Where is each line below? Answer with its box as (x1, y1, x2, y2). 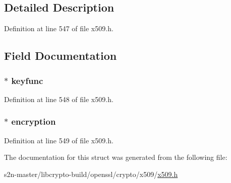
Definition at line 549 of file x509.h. (4, 135, 113, 145)
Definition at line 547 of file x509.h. (4, 23, 113, 34)
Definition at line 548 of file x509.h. (4, 94, 113, 104)
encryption (11, 115, 56, 128)
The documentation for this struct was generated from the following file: (4, 152, 227, 162)
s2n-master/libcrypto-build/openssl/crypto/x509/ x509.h (4, 168, 178, 179)
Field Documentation (4, 48, 117, 63)
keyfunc (11, 74, 43, 86)
